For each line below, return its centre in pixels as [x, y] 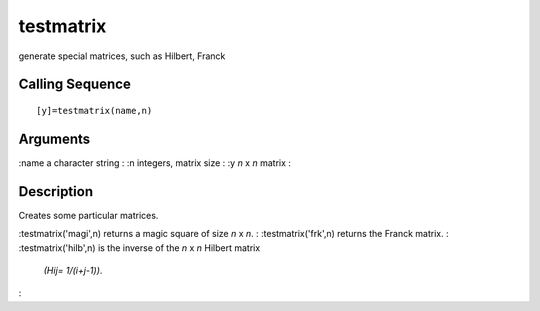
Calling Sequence [75, 84]
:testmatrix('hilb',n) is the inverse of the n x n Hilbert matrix [139, 247]
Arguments [54, 138]
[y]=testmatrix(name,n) [94, 110]
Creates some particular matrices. [88, 215]
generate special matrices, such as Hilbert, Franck [122, 56]
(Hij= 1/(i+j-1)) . [73, 270]
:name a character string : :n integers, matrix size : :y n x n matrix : [155, 162]
